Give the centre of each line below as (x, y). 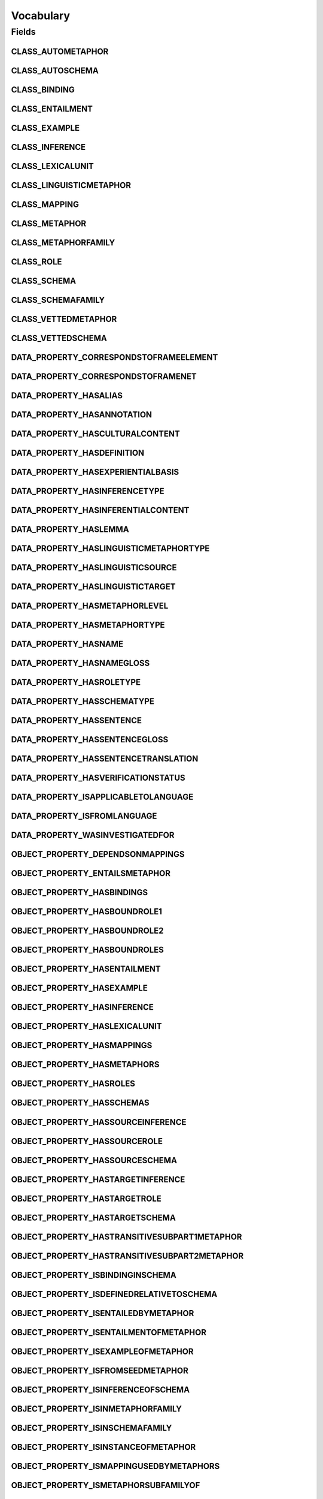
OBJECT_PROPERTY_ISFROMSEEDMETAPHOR (100, 1370)
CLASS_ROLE (36, 262)
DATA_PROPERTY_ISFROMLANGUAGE (84, 816)
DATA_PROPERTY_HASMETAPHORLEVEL (90, 606)
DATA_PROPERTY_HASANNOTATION (82, 415)
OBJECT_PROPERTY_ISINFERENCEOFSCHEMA (100, 1390)
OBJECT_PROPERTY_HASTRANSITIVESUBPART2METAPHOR (127, 1256)
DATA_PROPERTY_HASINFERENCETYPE (88, 491)
